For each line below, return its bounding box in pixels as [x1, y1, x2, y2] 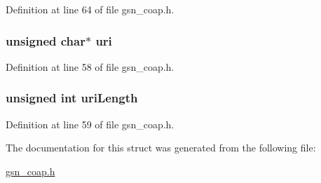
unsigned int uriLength [6, 89, 138, 107]
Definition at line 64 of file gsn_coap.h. [6, 2, 175, 16]
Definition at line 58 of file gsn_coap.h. [6, 59, 175, 74]
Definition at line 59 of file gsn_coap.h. [6, 116, 175, 131]
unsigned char [6, 32, 86, 49]
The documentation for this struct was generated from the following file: [6, 140, 316, 155]
